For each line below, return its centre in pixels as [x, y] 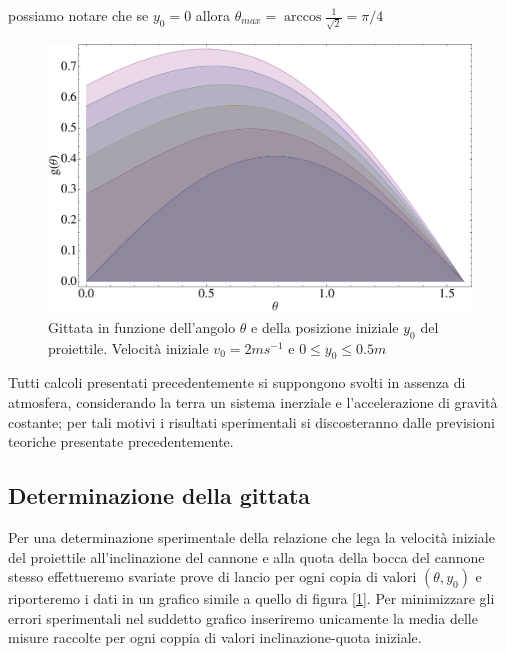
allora [213, 15]
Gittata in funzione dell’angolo [142, 326]
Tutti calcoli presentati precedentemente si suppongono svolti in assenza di [237, 382]
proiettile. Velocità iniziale [128, 347]
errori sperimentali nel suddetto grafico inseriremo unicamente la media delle [243, 617]
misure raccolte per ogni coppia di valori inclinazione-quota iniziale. [215, 637]
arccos [303, 17]
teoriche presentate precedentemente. [121, 441]
